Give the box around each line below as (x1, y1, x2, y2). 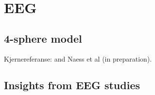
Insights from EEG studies (4, 77, 140, 92)
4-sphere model (4, 31, 82, 46)
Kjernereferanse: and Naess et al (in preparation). (4, 53, 152, 63)
